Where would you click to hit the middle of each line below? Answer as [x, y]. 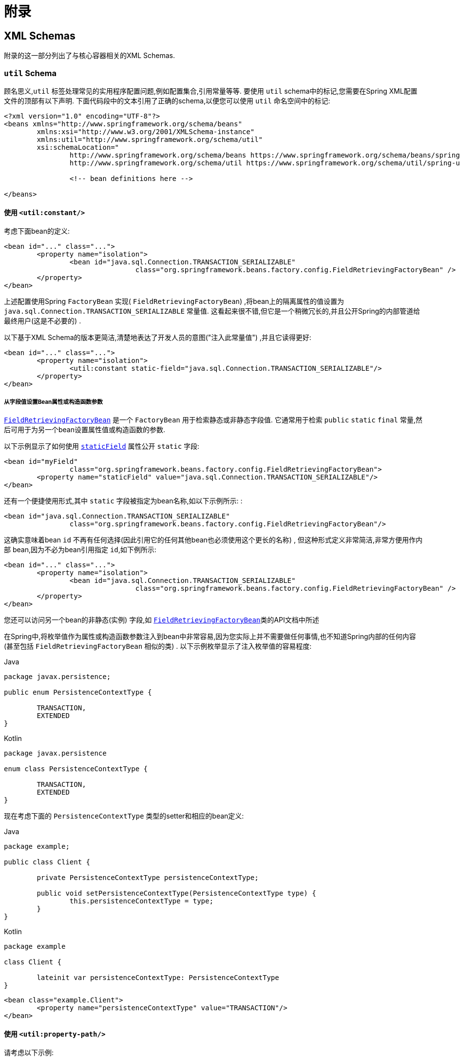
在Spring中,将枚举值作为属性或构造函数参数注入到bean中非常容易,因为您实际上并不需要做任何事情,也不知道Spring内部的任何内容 [210, 636]
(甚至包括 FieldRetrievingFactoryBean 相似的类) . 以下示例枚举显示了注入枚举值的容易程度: [158, 646]
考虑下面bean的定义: [37, 231]
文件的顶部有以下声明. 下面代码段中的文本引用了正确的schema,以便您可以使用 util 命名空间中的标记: [167, 100]
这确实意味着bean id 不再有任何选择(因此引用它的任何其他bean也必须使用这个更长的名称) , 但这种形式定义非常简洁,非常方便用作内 [213, 540]
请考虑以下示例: [29, 1053]
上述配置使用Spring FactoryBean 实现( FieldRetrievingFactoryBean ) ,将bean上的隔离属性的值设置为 [174, 301]
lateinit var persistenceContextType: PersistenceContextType [158, 977]
